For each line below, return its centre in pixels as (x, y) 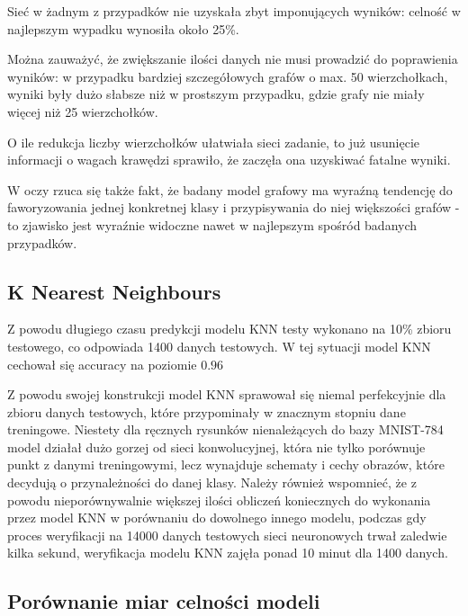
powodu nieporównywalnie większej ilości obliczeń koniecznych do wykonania (219, 500)
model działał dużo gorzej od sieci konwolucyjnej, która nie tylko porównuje (216, 446)
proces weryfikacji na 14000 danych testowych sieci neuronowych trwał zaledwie (227, 535)
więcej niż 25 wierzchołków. (83, 111)
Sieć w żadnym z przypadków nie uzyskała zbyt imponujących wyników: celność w (234, 11)
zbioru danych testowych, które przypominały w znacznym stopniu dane (207, 411)
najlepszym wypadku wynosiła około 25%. (123, 28)
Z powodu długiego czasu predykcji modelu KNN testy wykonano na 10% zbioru (229, 329)
